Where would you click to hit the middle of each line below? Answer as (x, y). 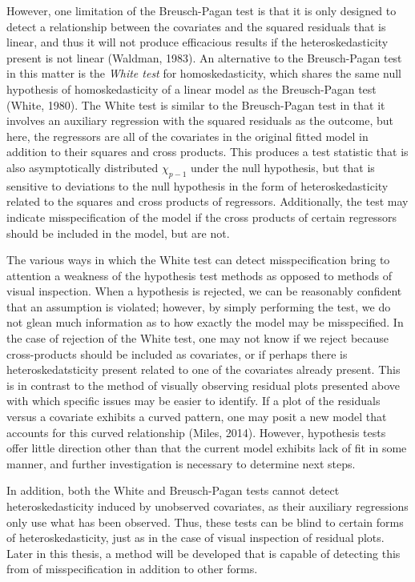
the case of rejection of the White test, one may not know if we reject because (198, 338)
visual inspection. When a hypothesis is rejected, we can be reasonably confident (204, 291)
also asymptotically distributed (83, 167)
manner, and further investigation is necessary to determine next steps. (181, 463)
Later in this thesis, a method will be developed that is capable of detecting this (203, 553)
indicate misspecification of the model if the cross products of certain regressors (201, 217)
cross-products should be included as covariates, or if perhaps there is (177, 353)
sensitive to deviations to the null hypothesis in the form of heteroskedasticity (197, 185)
